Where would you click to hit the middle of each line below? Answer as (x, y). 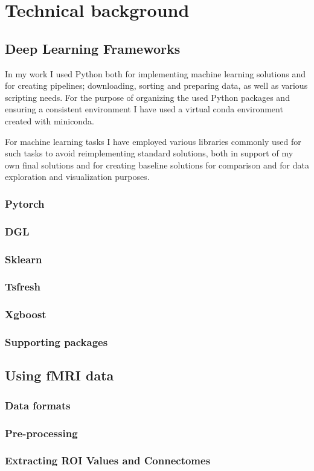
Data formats (38, 405)
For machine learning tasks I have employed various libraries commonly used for (153, 141)
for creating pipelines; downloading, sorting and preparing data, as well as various (156, 85)
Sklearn (24, 259)
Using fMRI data (59, 375)
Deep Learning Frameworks (93, 48)
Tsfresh (23, 287)
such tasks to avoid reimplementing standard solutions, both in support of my (149, 153)
